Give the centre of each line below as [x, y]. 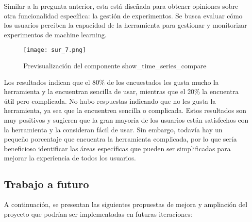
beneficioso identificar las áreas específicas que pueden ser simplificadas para [117, 148]
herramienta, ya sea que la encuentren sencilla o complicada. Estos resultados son [125, 110]
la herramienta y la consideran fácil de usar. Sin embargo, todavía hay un [113, 129]
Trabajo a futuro [47, 184]
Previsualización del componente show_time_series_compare [115, 66]
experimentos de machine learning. [55, 34]
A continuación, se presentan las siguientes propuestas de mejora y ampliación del [126, 204]
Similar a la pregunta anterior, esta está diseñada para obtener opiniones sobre [121, 6]
